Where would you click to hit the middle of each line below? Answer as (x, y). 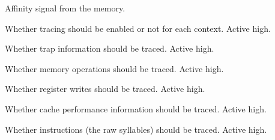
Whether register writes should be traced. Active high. (105, 89)
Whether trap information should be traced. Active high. (110, 48)
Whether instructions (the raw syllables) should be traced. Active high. (136, 129)
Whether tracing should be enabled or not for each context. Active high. (138, 28)
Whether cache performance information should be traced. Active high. (136, 108)
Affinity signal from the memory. (65, 8)
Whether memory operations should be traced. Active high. (114, 68)
